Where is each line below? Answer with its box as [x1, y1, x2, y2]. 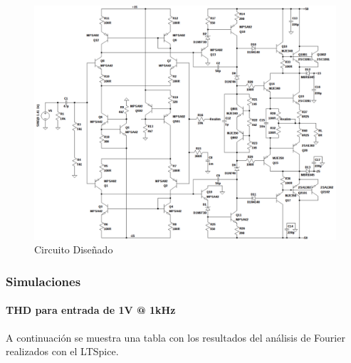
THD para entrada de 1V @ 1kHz [6, 302, 176, 317]
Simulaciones [6, 272, 81, 290]
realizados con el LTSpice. [6, 344, 119, 359]
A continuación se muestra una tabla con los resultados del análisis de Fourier [6, 330, 345, 344]
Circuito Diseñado [34, 242, 113, 257]
